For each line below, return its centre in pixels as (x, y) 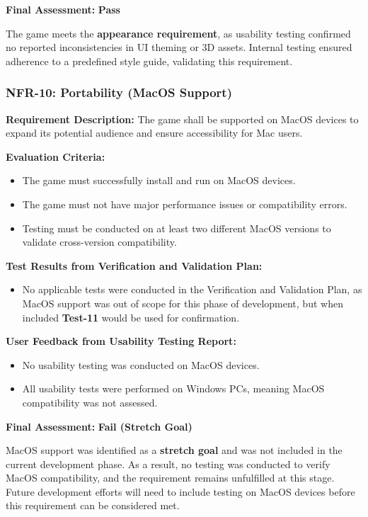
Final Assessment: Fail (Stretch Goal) (99, 426)
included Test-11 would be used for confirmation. (131, 317)
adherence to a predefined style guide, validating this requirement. (149, 61)
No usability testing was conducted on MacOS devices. (141, 364)
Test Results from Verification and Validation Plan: (134, 265)
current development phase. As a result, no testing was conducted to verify (168, 464)
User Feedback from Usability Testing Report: (121, 341)
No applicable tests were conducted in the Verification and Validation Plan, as (192, 289)
